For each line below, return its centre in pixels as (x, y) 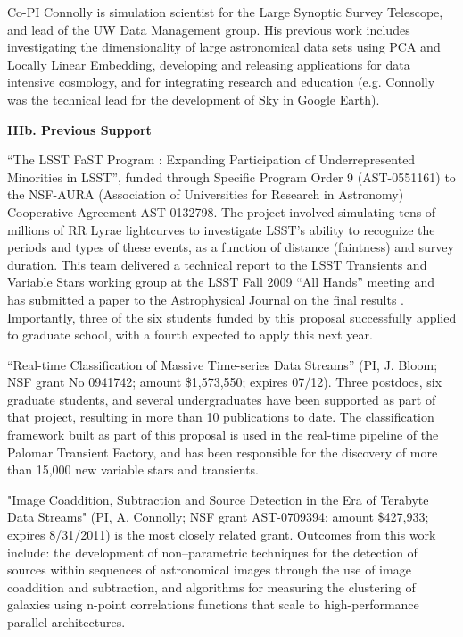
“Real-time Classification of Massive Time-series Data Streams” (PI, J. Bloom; (223, 364)
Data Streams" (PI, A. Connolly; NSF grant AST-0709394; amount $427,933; (218, 517)
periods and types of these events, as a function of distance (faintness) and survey (231, 247)
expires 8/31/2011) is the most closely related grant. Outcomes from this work (222, 535)
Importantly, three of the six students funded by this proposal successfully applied (232, 317)
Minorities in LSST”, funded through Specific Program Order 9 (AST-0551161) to (231, 176)
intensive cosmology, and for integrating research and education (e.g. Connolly (221, 82)
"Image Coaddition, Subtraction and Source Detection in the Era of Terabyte (218, 499)
